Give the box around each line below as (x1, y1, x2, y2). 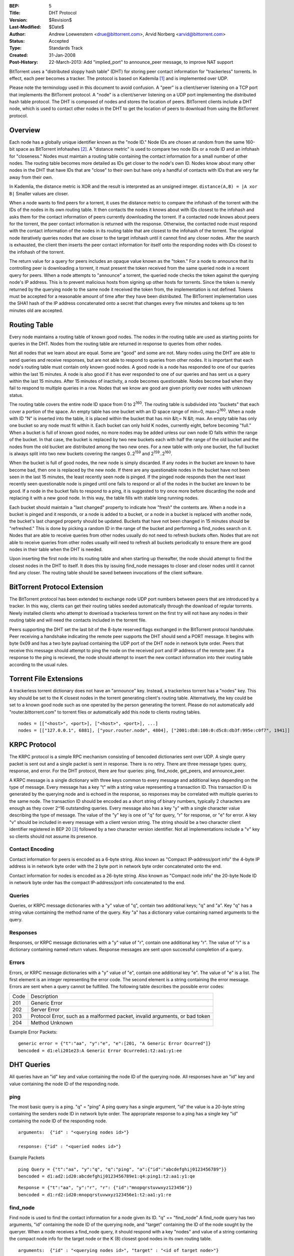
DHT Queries (9, 1061, 51, 1069)
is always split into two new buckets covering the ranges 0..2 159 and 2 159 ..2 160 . (9, 450, 172, 457)
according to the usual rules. (9, 661, 69, 668)
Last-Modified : (9, 24, 41, 30)
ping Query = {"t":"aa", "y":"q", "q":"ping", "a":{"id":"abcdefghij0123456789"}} (18, 1166, 227, 1172)
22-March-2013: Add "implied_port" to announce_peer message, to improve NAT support (49, 59, 233, 65)
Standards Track (49, 45, 83, 51)
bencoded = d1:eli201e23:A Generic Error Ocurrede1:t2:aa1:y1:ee (18, 1048, 182, 1054)
